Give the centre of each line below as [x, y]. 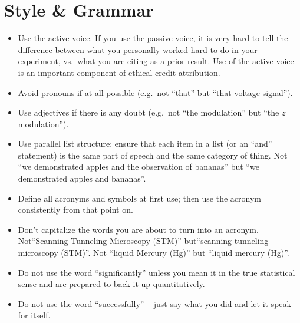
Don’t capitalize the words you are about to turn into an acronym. [138, 229]
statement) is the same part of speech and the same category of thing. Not [153, 155]
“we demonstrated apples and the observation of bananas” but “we [139, 167]
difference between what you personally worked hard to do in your [138, 49]
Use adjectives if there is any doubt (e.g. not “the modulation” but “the [149, 112]
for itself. [34, 315]
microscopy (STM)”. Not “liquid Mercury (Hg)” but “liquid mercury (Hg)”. [154, 253]
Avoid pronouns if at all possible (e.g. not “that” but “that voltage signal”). [155, 92]
